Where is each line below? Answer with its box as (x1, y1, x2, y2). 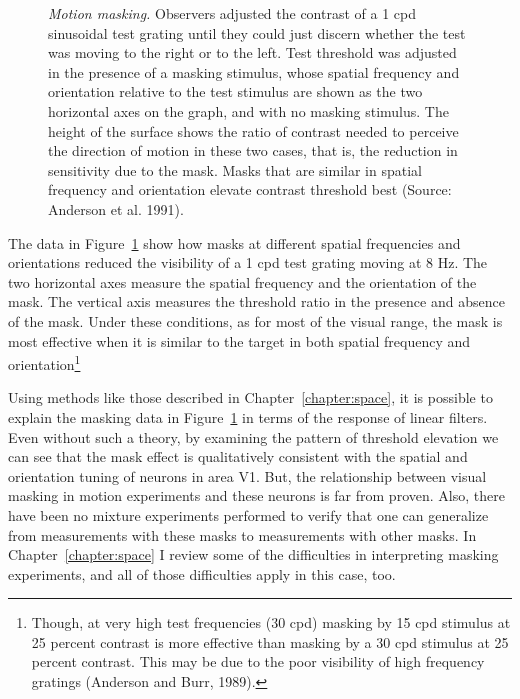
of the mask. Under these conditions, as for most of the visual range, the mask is (8, 310, 503, 331)
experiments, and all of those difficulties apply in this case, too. (8, 563, 396, 584)
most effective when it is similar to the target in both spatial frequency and (8, 330, 471, 351)
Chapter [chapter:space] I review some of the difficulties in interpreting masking (8, 544, 499, 565)
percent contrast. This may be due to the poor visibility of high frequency (31, 651, 485, 672)
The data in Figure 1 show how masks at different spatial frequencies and (8, 232, 461, 253)
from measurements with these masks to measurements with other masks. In (8, 524, 477, 545)
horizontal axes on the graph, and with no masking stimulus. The (48, 100, 449, 121)
